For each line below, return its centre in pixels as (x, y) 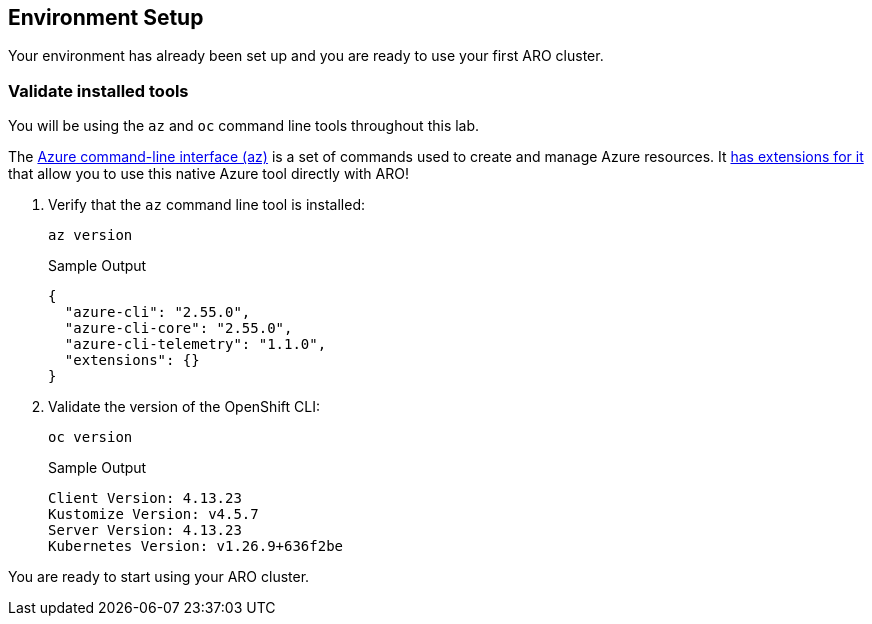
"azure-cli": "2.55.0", (157, 312)
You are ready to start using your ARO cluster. (159, 577)
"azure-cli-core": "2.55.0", (178, 328)
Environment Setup (106, 17)
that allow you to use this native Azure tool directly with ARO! (208, 174)
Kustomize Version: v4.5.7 (153, 514)
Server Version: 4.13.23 (145, 530)
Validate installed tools (98, 90)
